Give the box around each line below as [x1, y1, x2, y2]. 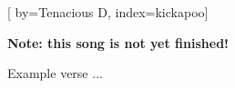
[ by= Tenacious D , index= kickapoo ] [7, 3, 209, 21]
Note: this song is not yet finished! [7, 33, 229, 52]
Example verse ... [7, 64, 103, 83]
